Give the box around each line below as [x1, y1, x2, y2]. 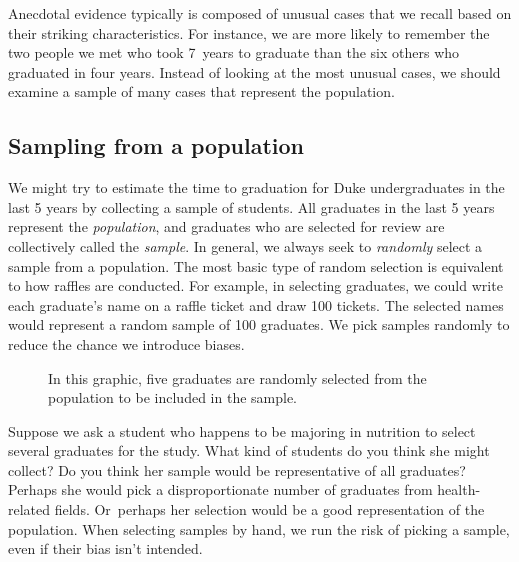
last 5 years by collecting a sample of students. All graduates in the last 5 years [8, 196, 495, 217]
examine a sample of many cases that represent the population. [8, 81, 395, 102]
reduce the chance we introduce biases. [8, 333, 245, 354]
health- [437, 479, 481, 500]
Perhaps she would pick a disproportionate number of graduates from [8, 479, 433, 500]
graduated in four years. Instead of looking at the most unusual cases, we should [8, 61, 501, 82]
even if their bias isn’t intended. [8, 538, 203, 559]
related [8, 499, 51, 520]
